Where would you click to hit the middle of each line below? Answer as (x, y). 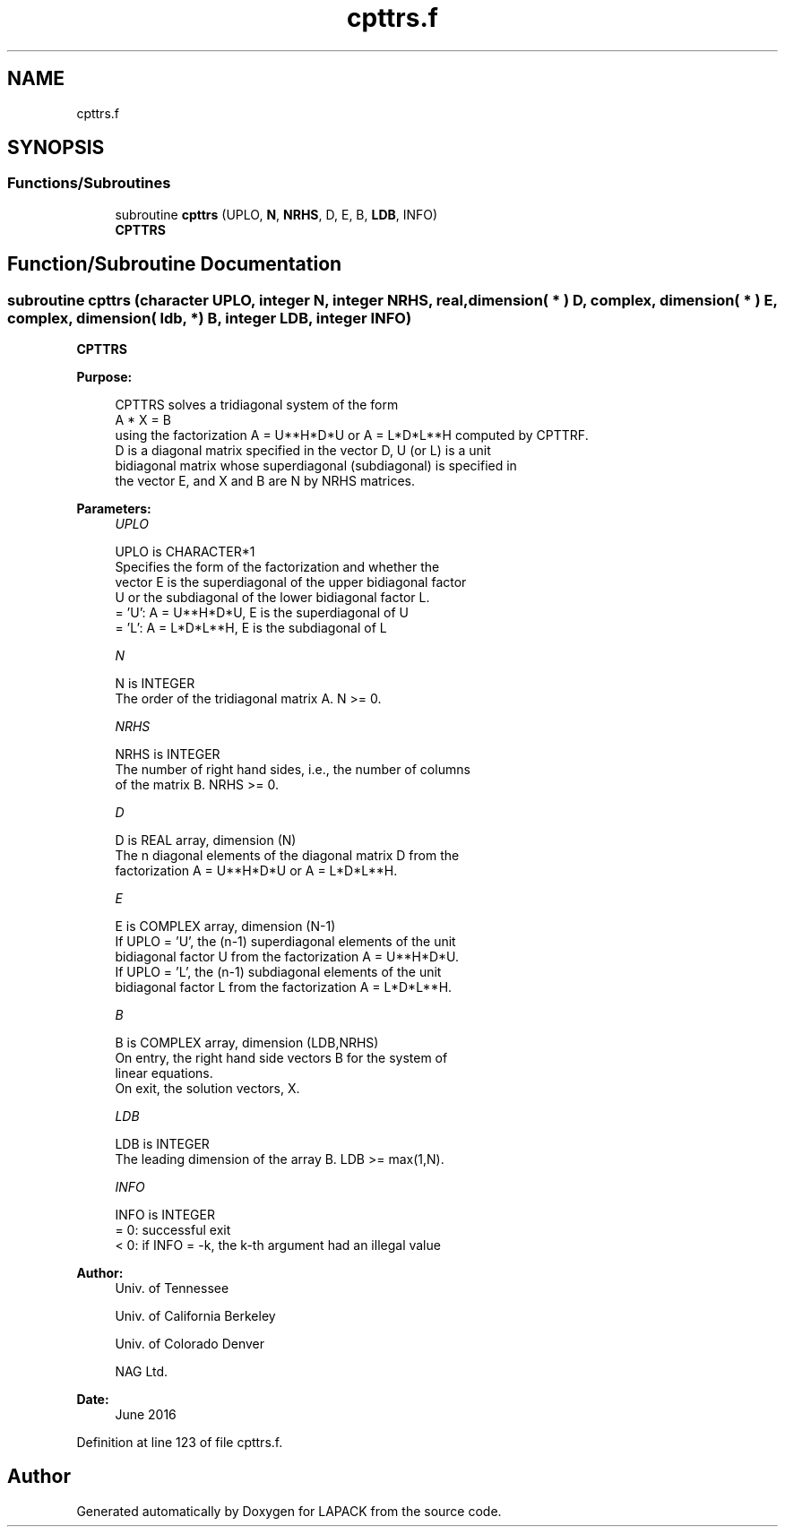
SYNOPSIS (56, 148)
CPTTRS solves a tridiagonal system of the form (257, 405)
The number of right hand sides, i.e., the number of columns (293, 770)
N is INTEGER (155, 684)
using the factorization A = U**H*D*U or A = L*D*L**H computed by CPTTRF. (352, 435)
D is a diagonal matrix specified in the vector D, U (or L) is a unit (303, 451)
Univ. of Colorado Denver (190, 1344)
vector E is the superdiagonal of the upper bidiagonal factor (291, 582)
